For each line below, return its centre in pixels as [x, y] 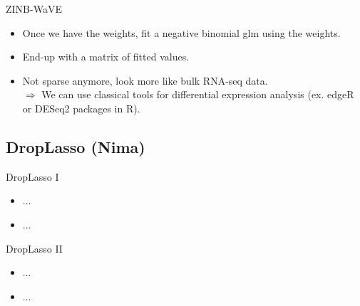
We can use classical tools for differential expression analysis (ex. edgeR [198, 94]
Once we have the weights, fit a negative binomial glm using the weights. [181, 32]
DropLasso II [34, 248]
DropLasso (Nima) [76, 146]
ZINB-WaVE [34, 9]
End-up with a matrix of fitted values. [106, 57]
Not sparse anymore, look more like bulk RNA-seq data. [145, 80]
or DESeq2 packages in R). [81, 108]
